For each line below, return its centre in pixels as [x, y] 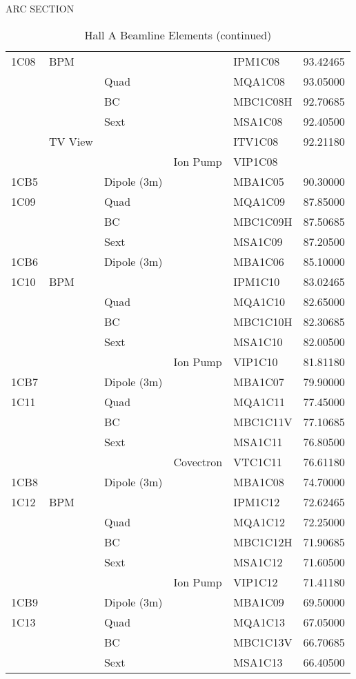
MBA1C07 [259, 381]
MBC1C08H [263, 101]
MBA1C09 [259, 602]
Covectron [198, 461]
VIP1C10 [256, 361]
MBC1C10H [263, 321]
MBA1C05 [259, 181]
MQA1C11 [259, 401]
